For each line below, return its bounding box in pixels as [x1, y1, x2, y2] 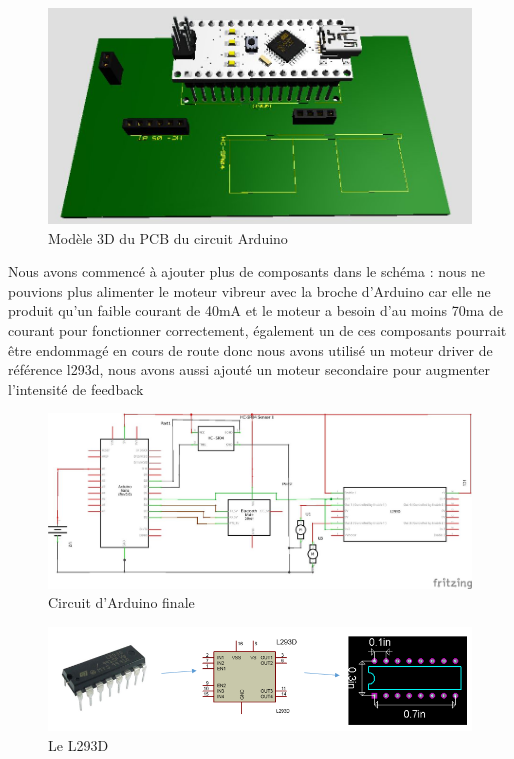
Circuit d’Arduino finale [48, 592, 195, 613]
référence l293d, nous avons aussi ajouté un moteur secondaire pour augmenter [8, 359, 491, 380]
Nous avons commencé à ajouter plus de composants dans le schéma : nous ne [8, 261, 485, 282]
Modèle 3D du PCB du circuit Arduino [48, 227, 288, 248]
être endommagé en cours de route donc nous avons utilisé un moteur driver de [8, 339, 493, 360]
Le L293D [48, 734, 109, 755]
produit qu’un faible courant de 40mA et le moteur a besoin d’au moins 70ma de [8, 300, 503, 321]
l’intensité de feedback [8, 378, 144, 399]
